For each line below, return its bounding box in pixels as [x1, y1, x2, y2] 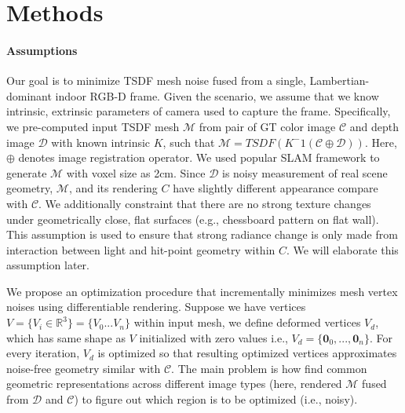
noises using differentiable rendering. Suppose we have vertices [6, 298, 306, 315]
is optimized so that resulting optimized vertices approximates [97, 345, 397, 361]
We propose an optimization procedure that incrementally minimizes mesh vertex [6, 283, 398, 299]
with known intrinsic [51, 133, 151, 150]
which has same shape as [6, 329, 126, 345]
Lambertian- [309, 72, 370, 89]
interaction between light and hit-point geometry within [6, 241, 275, 258]
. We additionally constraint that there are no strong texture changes [38, 195, 371, 211]
